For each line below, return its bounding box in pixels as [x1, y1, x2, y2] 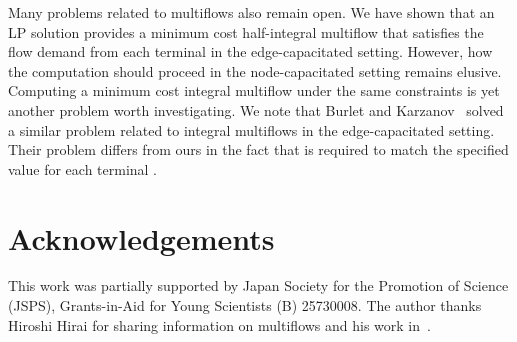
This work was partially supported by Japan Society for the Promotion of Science [8, 275, 509, 296]
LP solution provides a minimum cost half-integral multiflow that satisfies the [8, 21, 484, 42]
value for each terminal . [8, 158, 158, 179]
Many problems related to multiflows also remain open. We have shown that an [8, 2, 495, 22]
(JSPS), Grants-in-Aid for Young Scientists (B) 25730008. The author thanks [8, 295, 482, 316]
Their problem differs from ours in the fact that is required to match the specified [8, 139, 509, 160]
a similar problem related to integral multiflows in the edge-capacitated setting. [8, 119, 495, 140]
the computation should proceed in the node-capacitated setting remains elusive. [8, 60, 502, 81]
